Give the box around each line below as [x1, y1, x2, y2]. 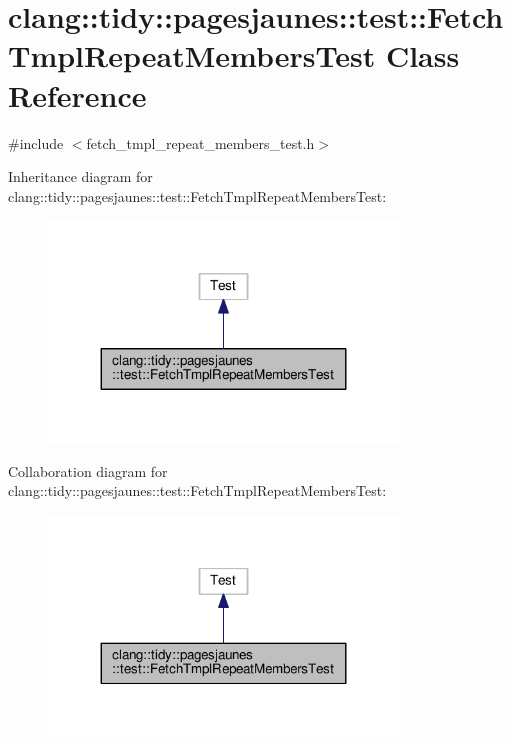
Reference [8, 74, 147, 115]
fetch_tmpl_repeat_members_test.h [86, 132, 315, 153]
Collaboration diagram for [8, 460, 168, 481]
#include [8, 132, 64, 153]
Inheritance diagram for [8, 166, 153, 187]
